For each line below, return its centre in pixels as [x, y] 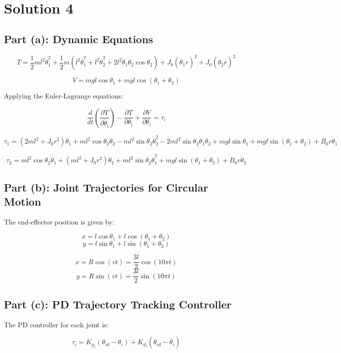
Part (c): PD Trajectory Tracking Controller [118, 304]
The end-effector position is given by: [59, 221]
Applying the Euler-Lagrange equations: [64, 96]
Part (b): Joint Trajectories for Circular [106, 187]
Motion [23, 201]
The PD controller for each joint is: [56, 324]
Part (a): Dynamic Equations [79, 39]
